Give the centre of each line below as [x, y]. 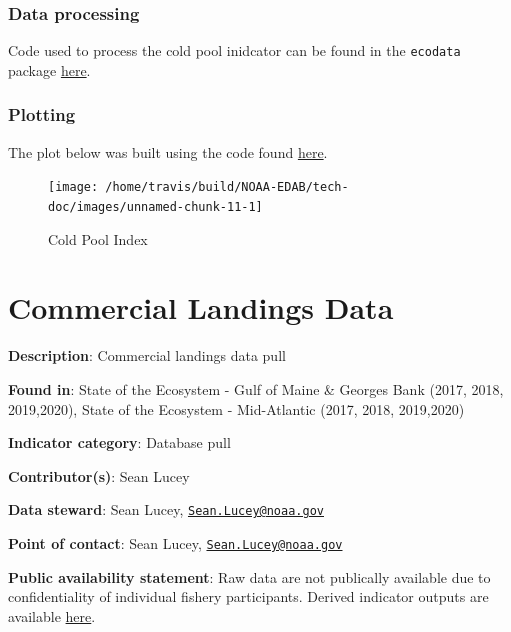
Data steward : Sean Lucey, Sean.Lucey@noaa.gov [166, 509]
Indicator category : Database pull [119, 442]
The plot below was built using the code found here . [168, 151]
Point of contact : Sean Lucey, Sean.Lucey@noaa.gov [175, 542]
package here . [49, 69]
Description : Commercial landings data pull [147, 355]
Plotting [42, 114]
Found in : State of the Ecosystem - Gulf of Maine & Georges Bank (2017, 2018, [256, 388]
